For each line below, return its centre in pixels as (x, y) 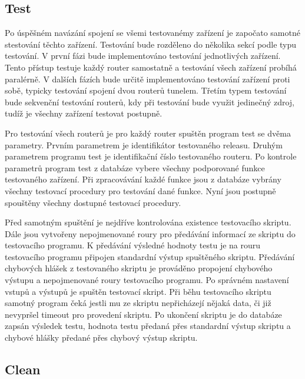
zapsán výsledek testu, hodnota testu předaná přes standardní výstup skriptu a (148, 326)
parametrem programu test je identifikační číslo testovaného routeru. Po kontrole (151, 156)
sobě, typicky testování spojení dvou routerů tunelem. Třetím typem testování (146, 90)
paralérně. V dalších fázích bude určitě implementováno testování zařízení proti (147, 79)
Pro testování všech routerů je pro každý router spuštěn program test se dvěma (148, 133)
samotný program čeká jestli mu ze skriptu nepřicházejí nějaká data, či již (138, 303)
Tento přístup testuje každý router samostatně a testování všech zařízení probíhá (151, 67)
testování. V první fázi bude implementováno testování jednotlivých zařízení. (143, 56)
